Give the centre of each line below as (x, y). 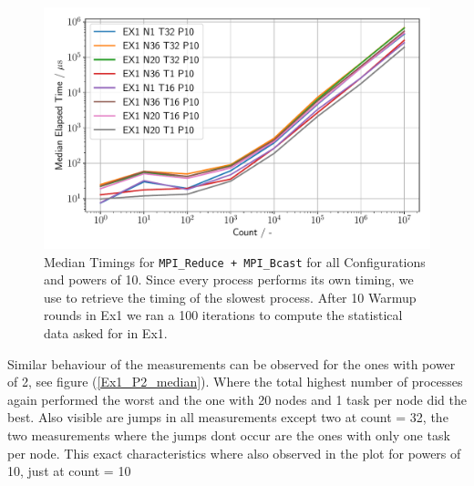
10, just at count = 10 (69, 471)
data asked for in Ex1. (106, 333)
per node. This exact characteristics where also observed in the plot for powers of (234, 453)
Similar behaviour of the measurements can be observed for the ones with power (232, 363)
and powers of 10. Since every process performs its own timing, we (229, 279)
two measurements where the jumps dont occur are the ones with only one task (229, 435)
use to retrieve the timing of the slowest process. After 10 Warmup (230, 297)
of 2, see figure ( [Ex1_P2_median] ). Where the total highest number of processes (235, 382)
